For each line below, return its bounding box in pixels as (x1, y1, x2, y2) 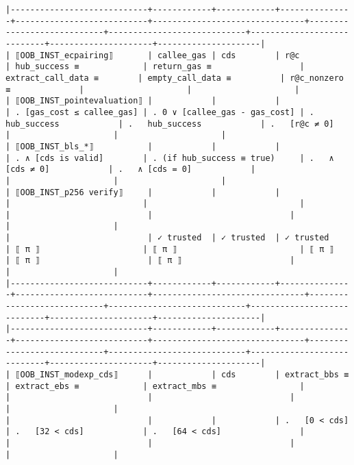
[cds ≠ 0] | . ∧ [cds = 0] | (5, 164, 256, 175)
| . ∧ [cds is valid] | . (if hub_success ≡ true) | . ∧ (5, 153, 334, 163)
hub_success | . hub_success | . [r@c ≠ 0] (5, 118, 334, 129)
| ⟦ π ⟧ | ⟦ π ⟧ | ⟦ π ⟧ (5, 244, 334, 254)
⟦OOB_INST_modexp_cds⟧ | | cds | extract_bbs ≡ (15, 370, 349, 379)
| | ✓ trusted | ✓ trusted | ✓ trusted (5, 233, 329, 243)
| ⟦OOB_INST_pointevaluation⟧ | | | (5, 96, 280, 106)
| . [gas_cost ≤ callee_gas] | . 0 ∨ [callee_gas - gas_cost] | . (5, 107, 315, 117)
